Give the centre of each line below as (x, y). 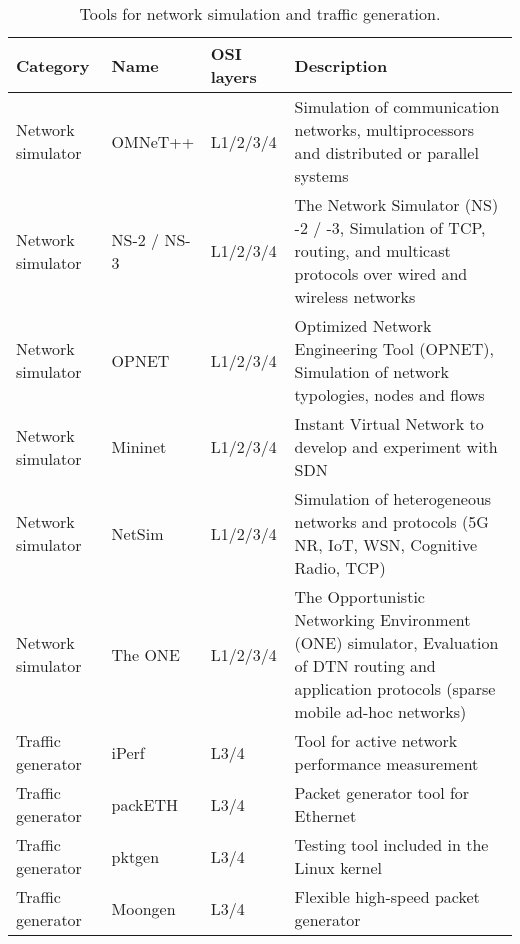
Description (341, 65)
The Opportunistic (359, 596)
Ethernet (325, 815)
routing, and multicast (372, 250)
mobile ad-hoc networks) (380, 711)
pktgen (135, 856)
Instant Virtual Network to (389, 423)
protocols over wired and (381, 273)
